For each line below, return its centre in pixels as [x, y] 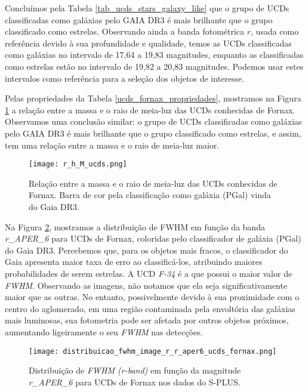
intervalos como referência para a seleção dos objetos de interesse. [125, 78]
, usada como [275, 31]
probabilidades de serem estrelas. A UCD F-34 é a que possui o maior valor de [149, 273]
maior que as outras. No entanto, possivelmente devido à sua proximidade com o [152, 297]
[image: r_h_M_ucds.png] [78, 164]
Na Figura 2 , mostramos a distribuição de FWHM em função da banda [135, 226]
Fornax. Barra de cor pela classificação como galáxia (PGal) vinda [150, 195]
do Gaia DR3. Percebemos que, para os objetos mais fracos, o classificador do [147, 250]
